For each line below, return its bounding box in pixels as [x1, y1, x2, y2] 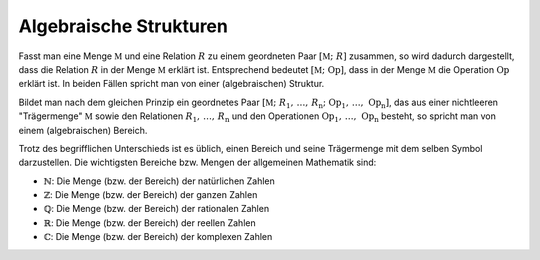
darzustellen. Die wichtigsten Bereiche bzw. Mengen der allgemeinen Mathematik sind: [18, 156, 377, 169]
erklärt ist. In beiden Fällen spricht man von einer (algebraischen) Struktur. [18, 78, 325, 90]
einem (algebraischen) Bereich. [18, 124, 148, 136]
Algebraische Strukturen [18, 15, 229, 37]
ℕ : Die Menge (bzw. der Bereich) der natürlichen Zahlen [43, 175, 275, 187]
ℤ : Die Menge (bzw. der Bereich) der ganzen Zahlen [43, 189, 258, 201]
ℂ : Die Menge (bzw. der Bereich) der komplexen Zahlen [43, 231, 273, 243]
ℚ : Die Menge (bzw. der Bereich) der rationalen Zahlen [43, 203, 270, 215]
